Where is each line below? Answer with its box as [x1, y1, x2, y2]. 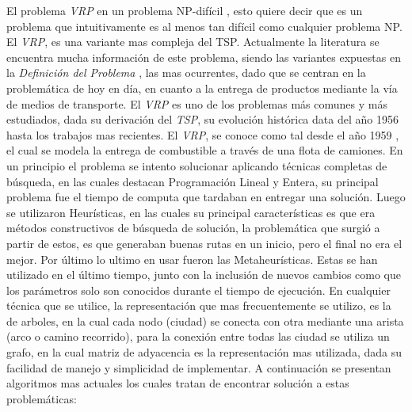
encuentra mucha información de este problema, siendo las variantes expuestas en [6, 48, 401, 65]
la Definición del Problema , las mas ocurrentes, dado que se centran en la [6, 64, 366, 81]
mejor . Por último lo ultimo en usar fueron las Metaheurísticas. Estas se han [6, 250, 378, 267]
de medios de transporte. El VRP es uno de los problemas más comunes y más [6, 95, 387, 112]
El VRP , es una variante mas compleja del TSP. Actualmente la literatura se [6, 33, 380, 50]
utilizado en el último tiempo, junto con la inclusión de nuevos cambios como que [6, 266, 401, 283]
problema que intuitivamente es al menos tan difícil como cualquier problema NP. [6, 17, 402, 34]
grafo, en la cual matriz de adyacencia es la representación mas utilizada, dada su [6, 344, 402, 360]
